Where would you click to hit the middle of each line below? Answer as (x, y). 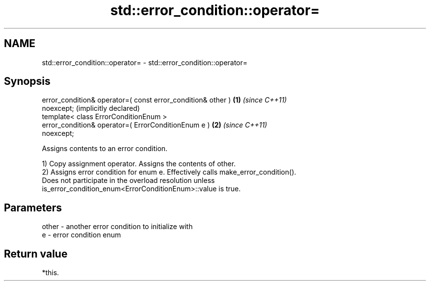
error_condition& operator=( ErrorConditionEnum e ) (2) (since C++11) (155, 125)
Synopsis (27, 81)
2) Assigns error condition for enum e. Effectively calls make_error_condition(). (169, 172)
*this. (51, 273)
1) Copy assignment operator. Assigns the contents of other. (139, 164)
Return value (36, 254)
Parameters (33, 207)
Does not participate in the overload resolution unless (128, 181)
